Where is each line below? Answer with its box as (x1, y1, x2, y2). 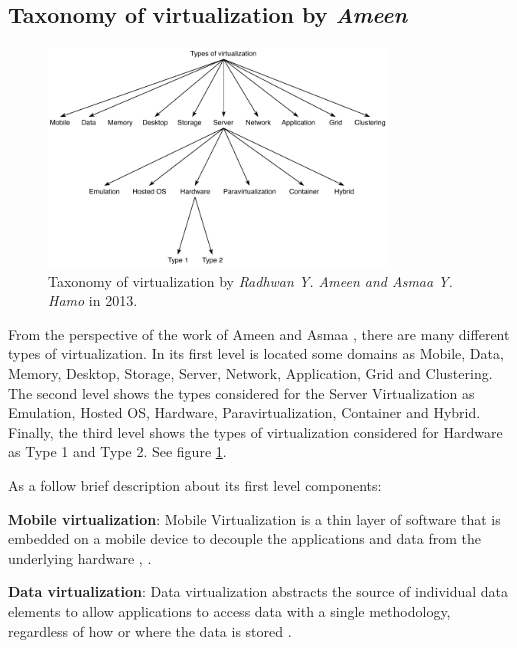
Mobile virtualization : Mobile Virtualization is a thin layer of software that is (8, 508, 501, 529)
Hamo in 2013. (48, 290, 138, 311)
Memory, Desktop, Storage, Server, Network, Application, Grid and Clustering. (8, 363, 493, 384)
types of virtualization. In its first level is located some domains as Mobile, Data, (8, 343, 504, 364)
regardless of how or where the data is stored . (8, 620, 292, 641)
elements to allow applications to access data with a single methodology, (8, 600, 451, 621)
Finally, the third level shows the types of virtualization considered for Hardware (8, 421, 503, 442)
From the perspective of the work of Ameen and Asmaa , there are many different (8, 323, 510, 344)
